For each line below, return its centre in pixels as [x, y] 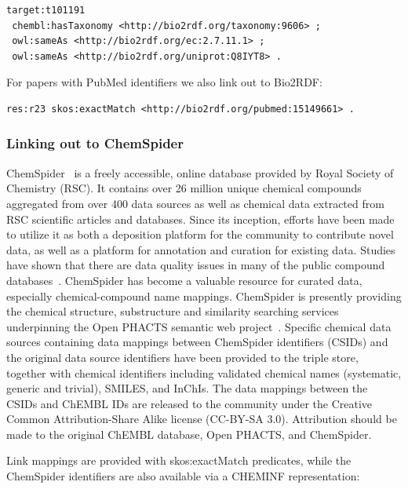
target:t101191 [46, 10]
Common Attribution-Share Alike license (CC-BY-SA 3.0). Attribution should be [202, 419]
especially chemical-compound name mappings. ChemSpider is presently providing [204, 296]
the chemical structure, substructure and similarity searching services [173, 311]
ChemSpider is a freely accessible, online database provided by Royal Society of [200, 172]
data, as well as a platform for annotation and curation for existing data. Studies [201, 249]
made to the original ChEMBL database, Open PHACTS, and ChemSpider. [189, 434]
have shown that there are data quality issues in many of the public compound [196, 265]
